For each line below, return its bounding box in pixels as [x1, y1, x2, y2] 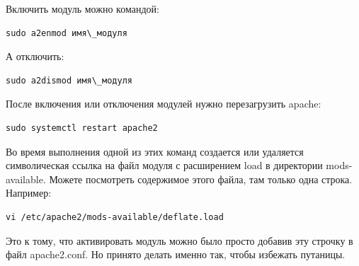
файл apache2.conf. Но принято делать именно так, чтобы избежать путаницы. [6, 247, 346, 262]
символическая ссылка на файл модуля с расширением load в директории [6, 158, 323, 173]
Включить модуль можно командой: [6, 1, 159, 16]
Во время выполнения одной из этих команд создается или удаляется [6, 144, 304, 158]
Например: [6, 185, 52, 200]
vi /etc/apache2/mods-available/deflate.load [6, 212, 224, 222]
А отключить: [6, 49, 64, 64]
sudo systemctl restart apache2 [6, 122, 158, 133]
